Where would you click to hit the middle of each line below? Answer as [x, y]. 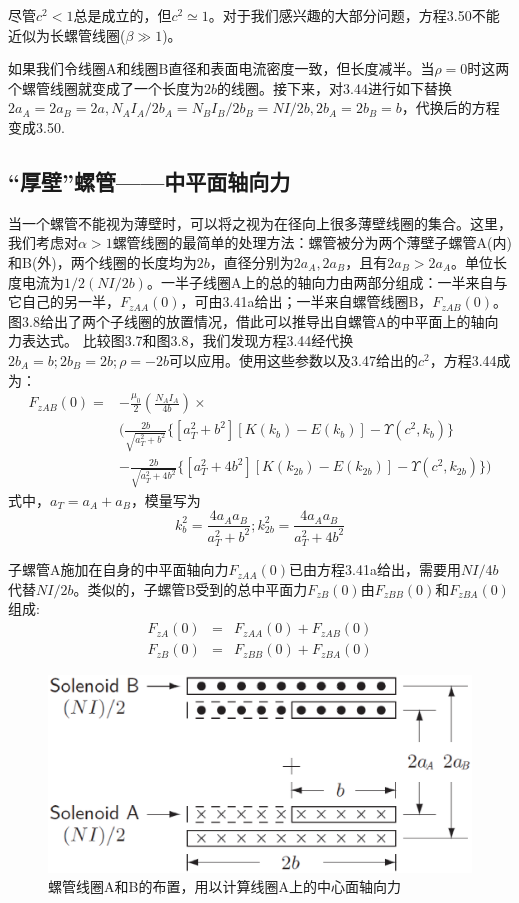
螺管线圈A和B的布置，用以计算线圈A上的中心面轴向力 [224, 886]
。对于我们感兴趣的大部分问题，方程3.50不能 [354, 15]
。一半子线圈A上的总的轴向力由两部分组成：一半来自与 [327, 281]
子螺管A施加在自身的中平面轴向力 [118, 569]
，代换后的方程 [450, 107]
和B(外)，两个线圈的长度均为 [102, 261]
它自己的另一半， [64, 301]
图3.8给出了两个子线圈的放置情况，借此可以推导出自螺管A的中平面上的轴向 [253, 320]
